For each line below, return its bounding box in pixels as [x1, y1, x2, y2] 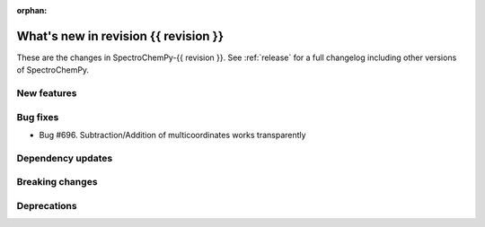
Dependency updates [16, 152, 113, 164]
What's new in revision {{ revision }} [16, 28, 225, 44]
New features [16, 87, 77, 100]
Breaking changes [16, 176, 98, 188]
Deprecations [16, 199, 77, 212]
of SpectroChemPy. [16, 65, 90, 75]
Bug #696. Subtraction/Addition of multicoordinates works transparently [39, 130, 306, 140]
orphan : [16, 5, 48, 15]
